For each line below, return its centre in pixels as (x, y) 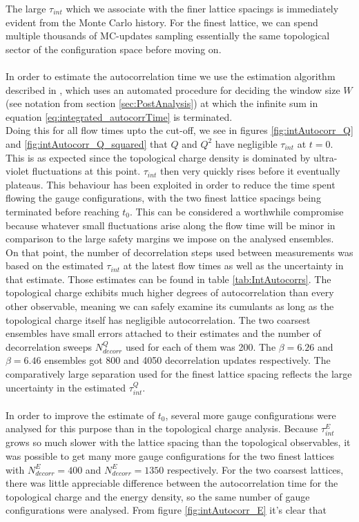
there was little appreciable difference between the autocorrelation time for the (172, 483)
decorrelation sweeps (49, 346)
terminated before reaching (62, 211)
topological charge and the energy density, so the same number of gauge (158, 496)
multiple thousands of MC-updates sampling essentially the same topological (168, 36)
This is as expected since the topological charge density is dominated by (158, 157)
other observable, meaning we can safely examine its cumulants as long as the (170, 306)
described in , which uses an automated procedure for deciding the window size (173, 89)
